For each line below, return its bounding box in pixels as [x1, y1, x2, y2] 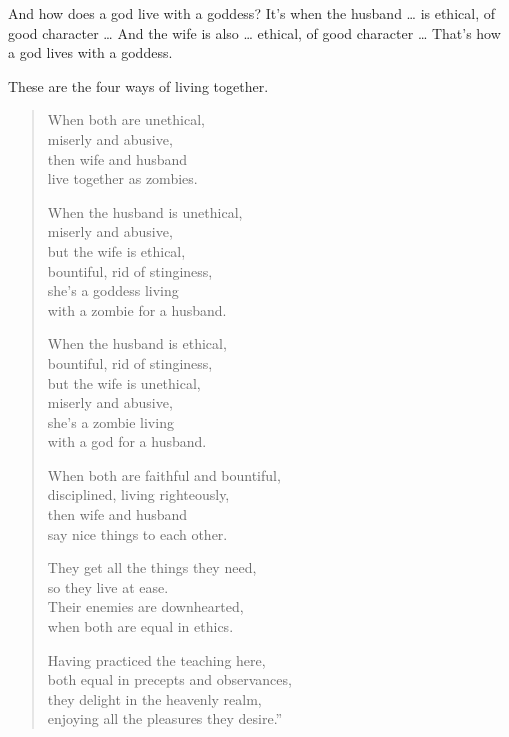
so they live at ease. [47, 576, 169, 597]
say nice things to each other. [47, 523, 228, 544]
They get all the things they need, [47, 557, 257, 578]
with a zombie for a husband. [47, 299, 227, 320]
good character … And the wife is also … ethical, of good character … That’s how [8, 22, 501, 43]
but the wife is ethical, [47, 240, 186, 261]
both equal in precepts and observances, [47, 669, 292, 690]
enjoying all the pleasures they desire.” [47, 708, 283, 729]
